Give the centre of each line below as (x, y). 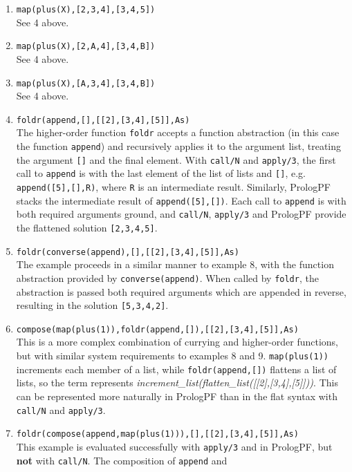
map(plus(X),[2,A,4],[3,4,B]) (86, 47)
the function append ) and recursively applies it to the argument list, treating (179, 146)
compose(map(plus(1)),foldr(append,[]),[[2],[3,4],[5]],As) (157, 329)
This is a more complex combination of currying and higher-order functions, (177, 342)
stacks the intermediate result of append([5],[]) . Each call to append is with (181, 200)
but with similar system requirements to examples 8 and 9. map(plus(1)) (172, 356)
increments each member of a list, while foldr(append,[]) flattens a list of (176, 369)
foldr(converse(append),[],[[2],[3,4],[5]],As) (128, 252)
